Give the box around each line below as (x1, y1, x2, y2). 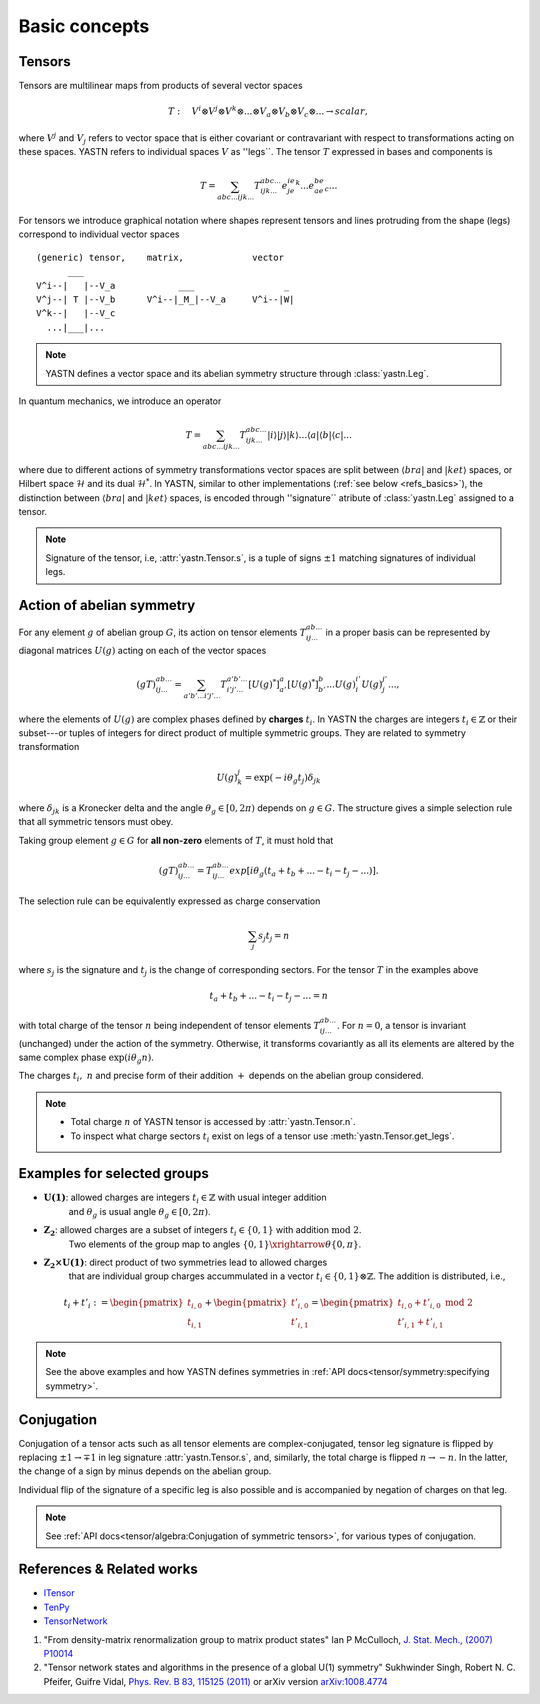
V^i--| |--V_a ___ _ (36, 280, 290, 291)
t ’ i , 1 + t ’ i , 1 (397, 1316, 444, 1330)
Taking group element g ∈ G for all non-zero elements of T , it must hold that (18, 834, 334, 846)
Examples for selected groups (18, 1165, 210, 1182)
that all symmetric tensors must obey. (18, 816, 174, 828)
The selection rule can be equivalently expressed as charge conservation (18, 895, 321, 907)
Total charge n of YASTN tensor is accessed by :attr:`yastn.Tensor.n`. (70, 1116, 356, 1128)
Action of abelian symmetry (18, 597, 196, 614)
